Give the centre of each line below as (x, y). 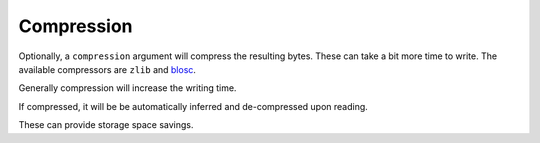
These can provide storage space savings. (106, 125)
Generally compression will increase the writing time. (127, 88)
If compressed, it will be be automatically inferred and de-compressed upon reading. (193, 106)
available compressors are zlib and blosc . (107, 69)
